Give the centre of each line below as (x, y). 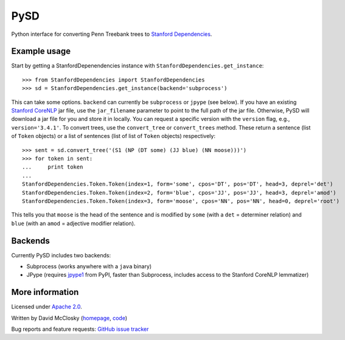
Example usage (41, 51)
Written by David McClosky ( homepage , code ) (69, 318)
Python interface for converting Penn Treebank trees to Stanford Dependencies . (112, 34)
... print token (53, 167)
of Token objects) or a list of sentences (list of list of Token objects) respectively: (113, 136)
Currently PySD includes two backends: (61, 255)
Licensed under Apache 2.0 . (47, 307)
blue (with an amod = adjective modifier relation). (73, 223)
